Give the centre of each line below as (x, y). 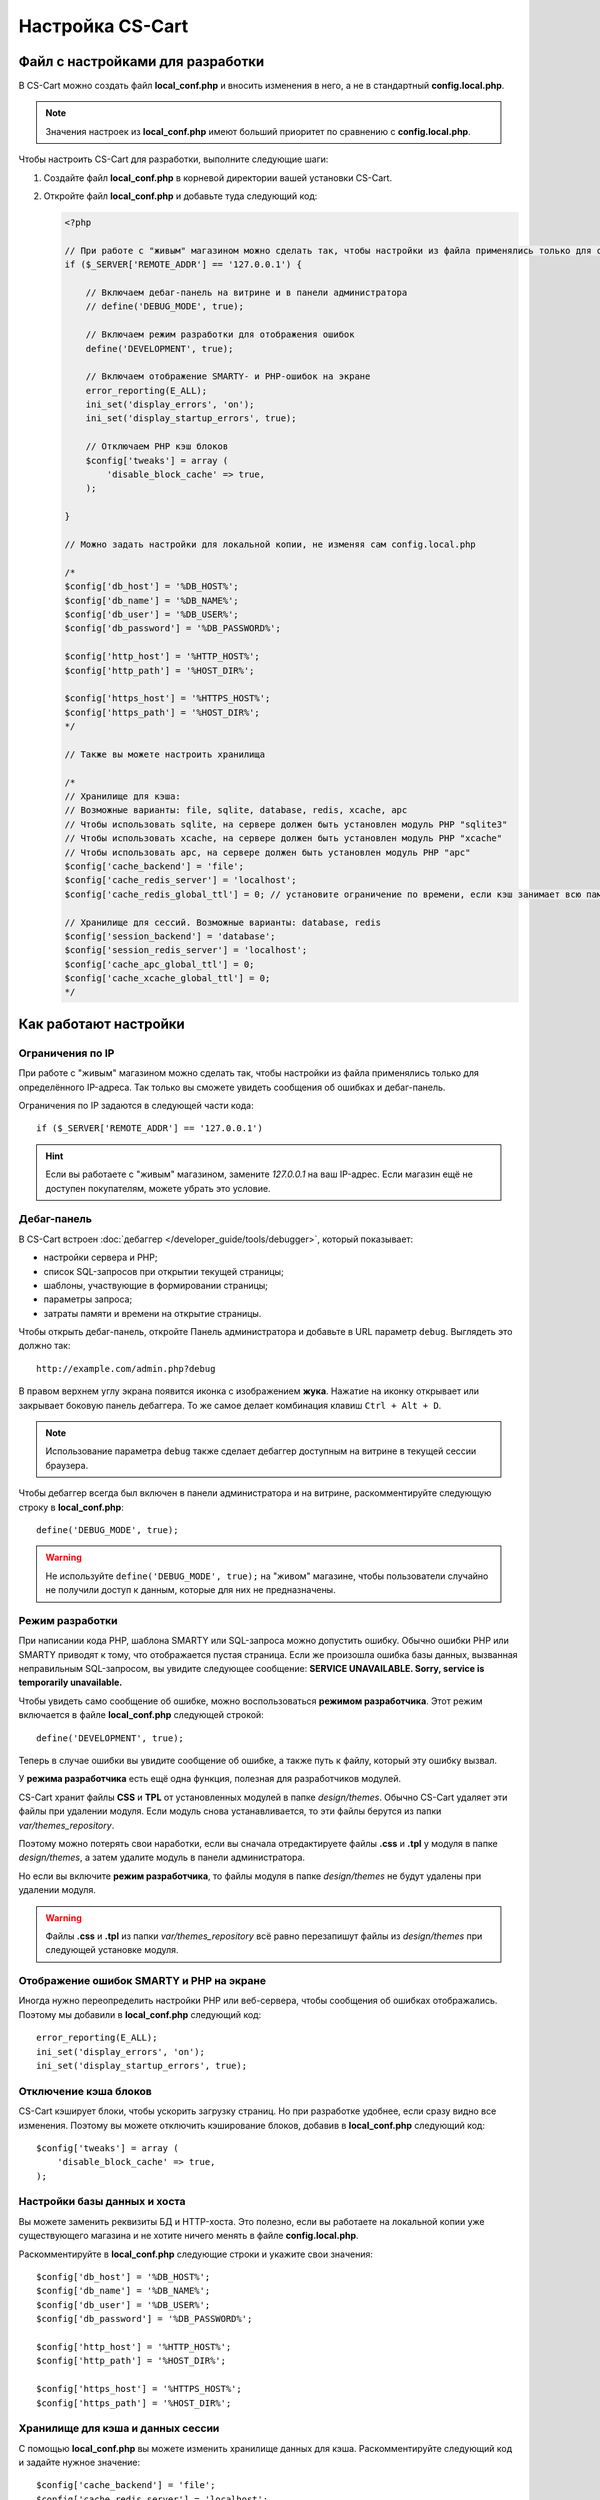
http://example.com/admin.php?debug (126, 1368)
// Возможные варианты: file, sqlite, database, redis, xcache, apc (236, 810)
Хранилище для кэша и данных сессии (119, 2428)
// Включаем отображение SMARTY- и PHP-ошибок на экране (228, 376)
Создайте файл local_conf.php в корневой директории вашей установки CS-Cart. (218, 177)
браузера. (67, 1465)
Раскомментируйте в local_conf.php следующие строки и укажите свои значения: (196, 2254)
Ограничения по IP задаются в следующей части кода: (136, 1106)
